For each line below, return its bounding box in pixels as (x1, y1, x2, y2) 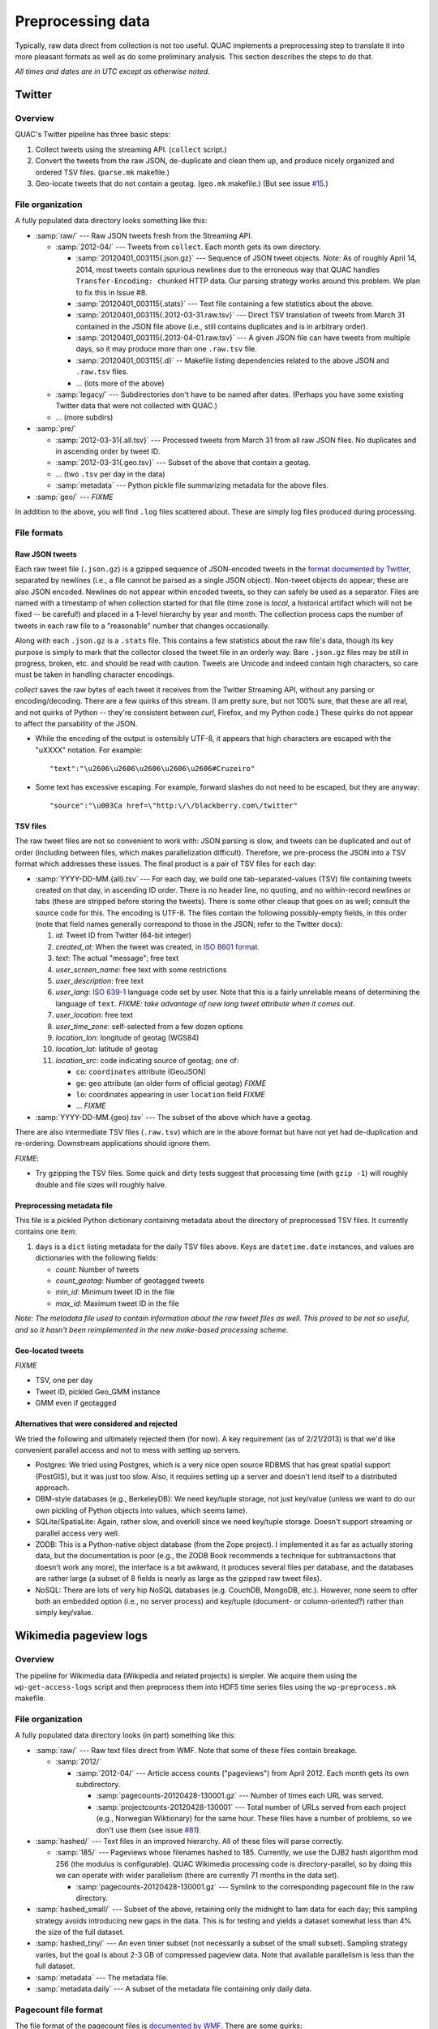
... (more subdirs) (55, 412, 114, 422)
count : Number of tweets (55, 1264, 140, 1274)
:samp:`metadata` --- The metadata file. (35, 1972, 169, 1982)
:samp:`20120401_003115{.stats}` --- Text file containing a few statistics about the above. (75, 299, 374, 308)
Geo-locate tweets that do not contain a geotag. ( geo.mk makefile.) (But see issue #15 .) (35, 179, 328, 188)
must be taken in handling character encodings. (15, 670, 174, 679)
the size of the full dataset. (35, 1928, 125, 1937)
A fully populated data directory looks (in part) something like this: (15, 1730, 236, 1740)
